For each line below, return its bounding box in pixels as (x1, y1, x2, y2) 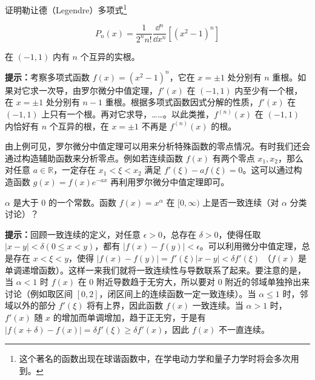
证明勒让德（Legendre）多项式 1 (5, 2, 127, 16)
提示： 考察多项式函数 (5, 70, 90, 83)
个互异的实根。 (80, 50, 140, 62)
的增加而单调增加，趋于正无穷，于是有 (53, 310, 206, 323)
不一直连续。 (218, 323, 270, 335)
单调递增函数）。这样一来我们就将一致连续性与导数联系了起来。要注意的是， (5, 263, 306, 276)
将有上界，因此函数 (87, 299, 164, 312)
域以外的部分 (5, 299, 56, 312)
